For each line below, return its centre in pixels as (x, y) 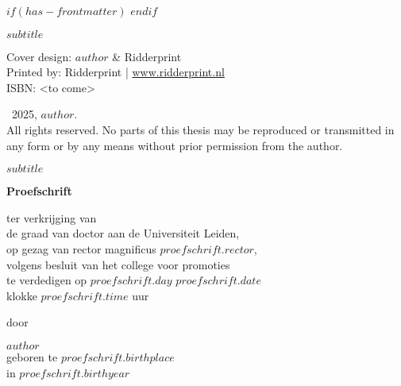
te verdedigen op (47, 280)
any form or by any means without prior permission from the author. (175, 145)
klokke (22, 295)
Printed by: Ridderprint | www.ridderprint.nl (116, 72)
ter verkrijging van (52, 217)
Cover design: (39, 56)
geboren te (32, 356)
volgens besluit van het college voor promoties (118, 264)
